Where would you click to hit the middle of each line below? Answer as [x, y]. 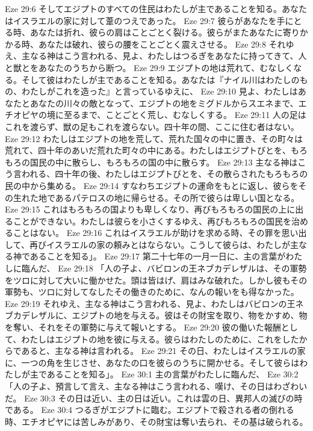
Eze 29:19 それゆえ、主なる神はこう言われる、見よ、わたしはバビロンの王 [150, 303]
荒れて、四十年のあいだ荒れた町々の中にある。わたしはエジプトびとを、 [148, 150]
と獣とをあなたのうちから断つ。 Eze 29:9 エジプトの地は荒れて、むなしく [149, 67]
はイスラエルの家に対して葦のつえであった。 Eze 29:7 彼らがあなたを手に [149, 20]
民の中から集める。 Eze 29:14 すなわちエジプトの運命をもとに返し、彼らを [152, 185]
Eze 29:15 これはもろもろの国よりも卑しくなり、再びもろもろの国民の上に [150, 209]
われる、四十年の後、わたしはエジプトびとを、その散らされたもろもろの [165, 174]
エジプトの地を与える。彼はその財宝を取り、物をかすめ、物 [190, 315]
